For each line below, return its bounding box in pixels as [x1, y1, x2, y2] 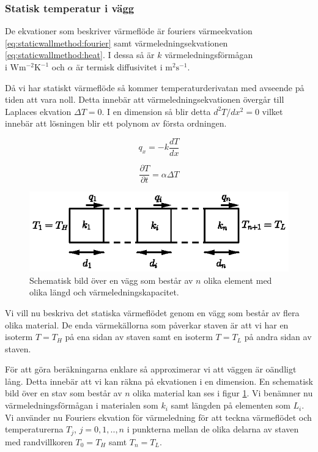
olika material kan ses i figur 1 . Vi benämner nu [133, 387, 313, 399]
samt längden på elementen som [171, 399, 290, 412]
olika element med [204, 273, 272, 286]
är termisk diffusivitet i [76, 61, 163, 73]
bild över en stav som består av [5, 387, 122, 399]
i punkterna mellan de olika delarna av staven [127, 423, 299, 435]
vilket [262, 105, 283, 117]
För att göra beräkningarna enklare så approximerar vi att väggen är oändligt [5, 363, 297, 376]
